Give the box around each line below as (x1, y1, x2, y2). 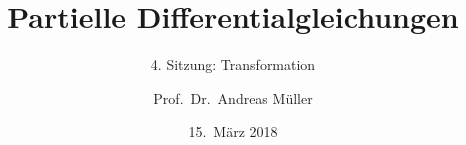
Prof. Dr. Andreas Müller (153, 87, 313, 108)
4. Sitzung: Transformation (150, 54, 316, 75)
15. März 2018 (188, 121, 278, 142)
